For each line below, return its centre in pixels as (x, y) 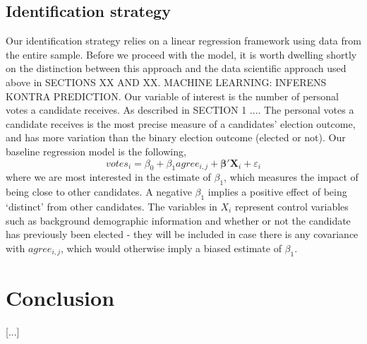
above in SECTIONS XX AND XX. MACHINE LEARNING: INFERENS (166, 82)
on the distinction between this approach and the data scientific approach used (176, 68)
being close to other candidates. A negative (99, 192)
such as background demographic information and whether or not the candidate (178, 220)
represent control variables (291, 206)
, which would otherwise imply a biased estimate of (171, 248)
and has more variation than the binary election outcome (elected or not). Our (176, 137)
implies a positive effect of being (277, 192)
